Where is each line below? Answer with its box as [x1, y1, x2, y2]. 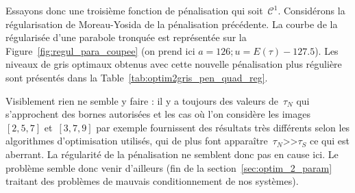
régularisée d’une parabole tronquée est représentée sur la [5, 30, 247, 44]
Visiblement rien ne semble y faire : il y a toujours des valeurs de [5, 93, 278, 107]
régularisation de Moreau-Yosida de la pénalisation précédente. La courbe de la [5, 16, 338, 31]
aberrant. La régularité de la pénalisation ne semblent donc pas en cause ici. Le [5, 146, 339, 161]
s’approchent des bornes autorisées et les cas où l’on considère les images [5, 107, 310, 121]
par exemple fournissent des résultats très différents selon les [96, 120, 350, 134]
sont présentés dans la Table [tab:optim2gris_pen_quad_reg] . [5, 70, 268, 84]
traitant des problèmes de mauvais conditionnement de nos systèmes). [5, 174, 299, 188]
